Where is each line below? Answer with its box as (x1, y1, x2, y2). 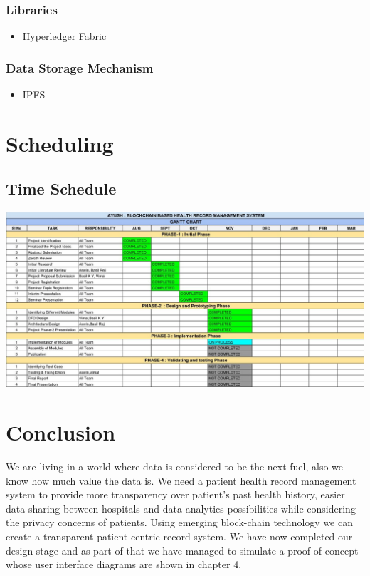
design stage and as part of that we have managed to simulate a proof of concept (6, 542, 359, 557)
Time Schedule (6, 178, 117, 200)
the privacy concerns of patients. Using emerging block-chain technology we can (6, 515, 353, 530)
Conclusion (6, 418, 116, 447)
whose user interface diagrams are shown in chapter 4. (6, 557, 242, 572)
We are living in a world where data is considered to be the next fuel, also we (6, 459, 344, 474)
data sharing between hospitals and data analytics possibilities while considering (6, 500, 356, 515)
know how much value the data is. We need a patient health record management (6, 473, 356, 488)
